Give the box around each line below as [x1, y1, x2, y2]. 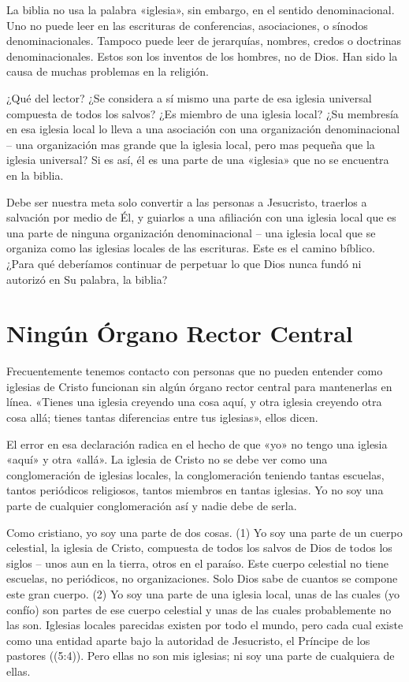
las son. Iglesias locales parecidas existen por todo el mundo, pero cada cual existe [6, 617, 403, 633]
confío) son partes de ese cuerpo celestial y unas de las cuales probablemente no [6, 601, 392, 617]
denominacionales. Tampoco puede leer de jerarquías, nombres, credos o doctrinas [6, 32, 402, 49]
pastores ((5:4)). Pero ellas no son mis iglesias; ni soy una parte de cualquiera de [6, 647, 395, 664]
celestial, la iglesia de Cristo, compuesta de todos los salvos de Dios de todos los [6, 539, 392, 556]
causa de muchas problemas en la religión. [6, 63, 209, 80]
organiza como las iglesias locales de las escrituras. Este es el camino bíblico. [6, 240, 375, 256]
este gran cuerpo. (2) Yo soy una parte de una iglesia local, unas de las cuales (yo [6, 585, 400, 602]
